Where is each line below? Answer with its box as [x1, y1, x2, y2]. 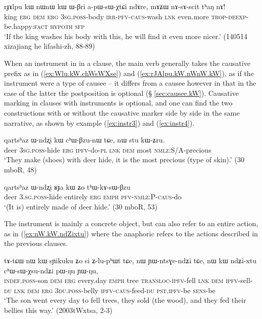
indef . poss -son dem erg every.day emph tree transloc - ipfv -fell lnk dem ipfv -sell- [4, 275, 253, 286]
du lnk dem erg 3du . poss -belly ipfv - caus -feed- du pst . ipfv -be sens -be [4, 285, 215, 295]
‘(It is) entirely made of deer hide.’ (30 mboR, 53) [4, 201, 158, 211]
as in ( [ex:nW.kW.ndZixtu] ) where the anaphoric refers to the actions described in [4, 228, 258, 238]
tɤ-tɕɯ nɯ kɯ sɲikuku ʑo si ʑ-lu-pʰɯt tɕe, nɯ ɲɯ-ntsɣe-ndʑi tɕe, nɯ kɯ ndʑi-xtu [4, 255, 257, 266]
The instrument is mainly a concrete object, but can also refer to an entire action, [4, 218, 258, 229]
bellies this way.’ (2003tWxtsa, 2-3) [4, 305, 113, 315]
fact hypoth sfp [34, 21, 85, 31]
